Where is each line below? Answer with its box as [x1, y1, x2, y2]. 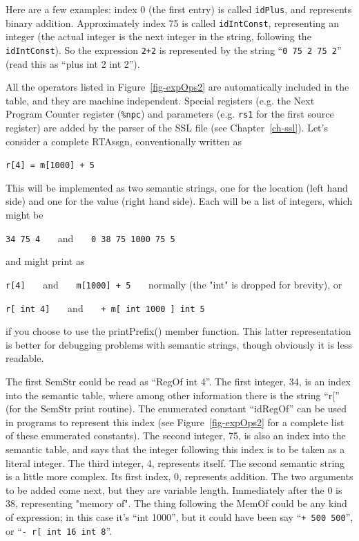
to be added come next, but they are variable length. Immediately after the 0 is [6, 482, 342, 497]
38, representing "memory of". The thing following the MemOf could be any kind [6, 496, 347, 511]
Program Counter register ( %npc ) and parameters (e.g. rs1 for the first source [6, 107, 334, 121]
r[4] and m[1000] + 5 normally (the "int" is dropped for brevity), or [6, 277, 342, 291]
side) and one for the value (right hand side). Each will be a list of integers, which [6, 194, 353, 208]
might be [6, 208, 43, 222]
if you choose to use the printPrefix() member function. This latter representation [6, 324, 351, 338]
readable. [6, 351, 44, 365]
